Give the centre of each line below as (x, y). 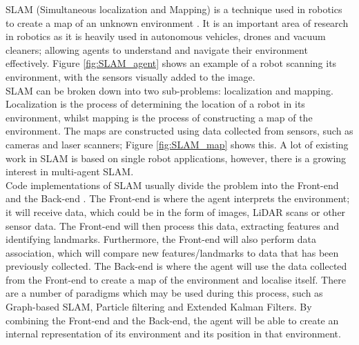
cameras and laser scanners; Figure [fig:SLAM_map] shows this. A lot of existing (177, 144)
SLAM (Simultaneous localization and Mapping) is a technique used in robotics (174, 9)
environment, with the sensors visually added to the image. (130, 76)
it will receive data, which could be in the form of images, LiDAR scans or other (176, 211)
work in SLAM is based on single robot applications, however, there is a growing (176, 158)
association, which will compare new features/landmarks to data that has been (172, 252)
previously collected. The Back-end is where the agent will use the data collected (176, 266)
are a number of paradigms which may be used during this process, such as (164, 293)
